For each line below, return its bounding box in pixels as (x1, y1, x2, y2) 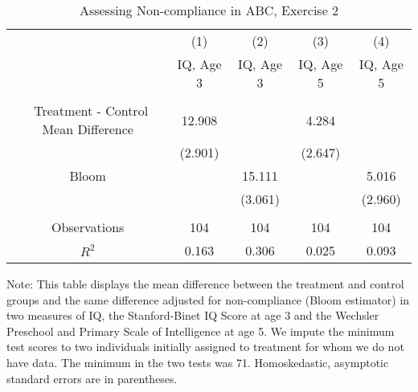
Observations (51, 218, 125, 236)
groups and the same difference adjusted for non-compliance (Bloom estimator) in (6, 291, 410, 308)
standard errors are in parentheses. (6, 370, 178, 386)
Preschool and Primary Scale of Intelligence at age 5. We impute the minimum (6, 322, 395, 339)
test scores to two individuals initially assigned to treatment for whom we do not (6, 338, 404, 355)
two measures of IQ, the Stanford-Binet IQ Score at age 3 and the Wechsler (6, 307, 379, 324)
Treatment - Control (34, 101, 149, 120)
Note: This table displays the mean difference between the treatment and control (6, 276, 404, 292)
